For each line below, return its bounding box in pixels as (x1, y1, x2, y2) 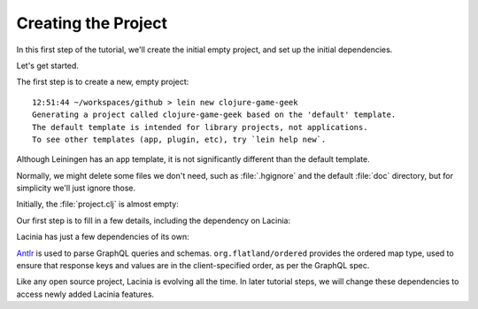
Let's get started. (16, 60, 80, 71)
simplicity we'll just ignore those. (16, 182, 136, 194)
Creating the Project (16, 13, 168, 33)
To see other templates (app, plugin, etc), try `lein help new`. (32, 134, 327, 144)
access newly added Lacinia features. (16, 289, 155, 299)
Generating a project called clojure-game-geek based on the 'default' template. (32, 110, 397, 120)
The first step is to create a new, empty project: (16, 76, 189, 88)
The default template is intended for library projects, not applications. (32, 122, 368, 132)
